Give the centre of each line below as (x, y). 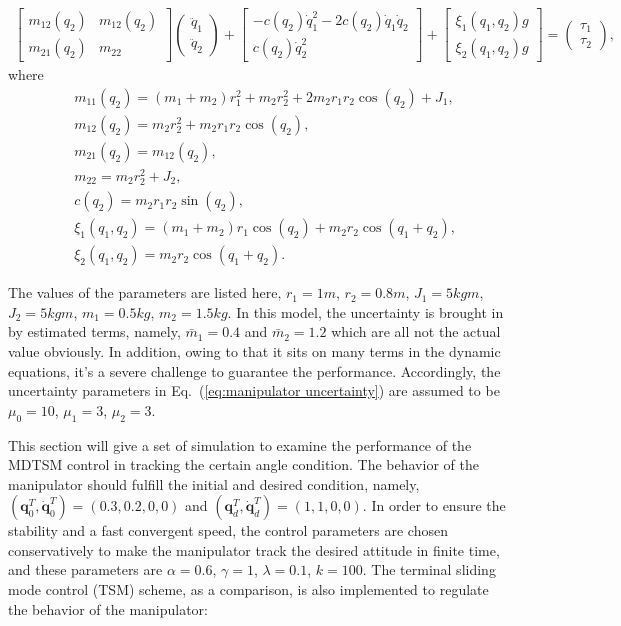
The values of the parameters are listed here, (145, 292)
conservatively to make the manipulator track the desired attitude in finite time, (254, 549)
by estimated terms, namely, (94, 331)
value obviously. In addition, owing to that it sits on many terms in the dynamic (254, 350)
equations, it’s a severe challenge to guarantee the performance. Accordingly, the (254, 370)
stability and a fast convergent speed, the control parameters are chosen (228, 530)
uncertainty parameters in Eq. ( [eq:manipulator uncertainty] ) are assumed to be (254, 390)
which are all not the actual (416, 331)
